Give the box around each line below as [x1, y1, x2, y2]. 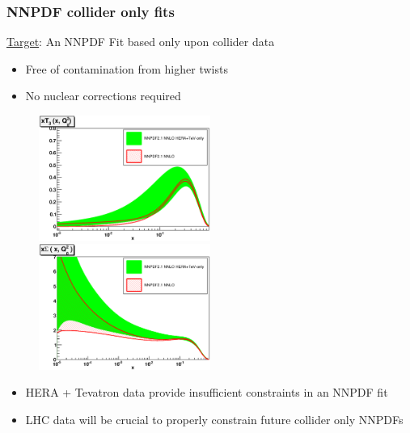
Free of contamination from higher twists [25, 60, 228, 77]
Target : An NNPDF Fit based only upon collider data [6, 33, 275, 50]
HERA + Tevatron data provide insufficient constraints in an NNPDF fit [25, 384, 388, 401]
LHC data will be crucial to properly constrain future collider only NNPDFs [25, 410, 404, 427]
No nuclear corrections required [25, 87, 181, 104]
